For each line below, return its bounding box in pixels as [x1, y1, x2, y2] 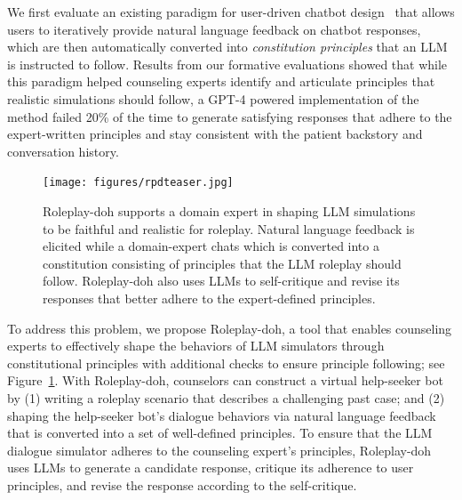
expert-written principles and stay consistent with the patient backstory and [7, 125, 423, 143]
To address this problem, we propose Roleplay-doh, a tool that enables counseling [7, 319, 452, 337]
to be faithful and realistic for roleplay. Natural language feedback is [43, 219, 415, 238]
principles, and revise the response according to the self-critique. [7, 475, 357, 494]
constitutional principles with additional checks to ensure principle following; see [7, 353, 445, 372]
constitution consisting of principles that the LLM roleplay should [43, 254, 402, 272]
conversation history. [7, 141, 119, 160]
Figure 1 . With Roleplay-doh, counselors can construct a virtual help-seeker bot [7, 371, 443, 390]
